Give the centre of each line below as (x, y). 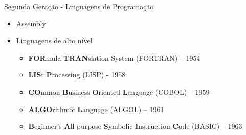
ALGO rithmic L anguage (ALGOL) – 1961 (96, 109)
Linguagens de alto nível (54, 40)
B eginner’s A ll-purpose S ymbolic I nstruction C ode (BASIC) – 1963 (135, 126)
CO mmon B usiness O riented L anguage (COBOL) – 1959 (119, 91)
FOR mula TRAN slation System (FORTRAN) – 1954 (114, 57)
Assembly (31, 23)
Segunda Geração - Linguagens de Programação (79, 6)
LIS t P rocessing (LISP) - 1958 (77, 75)
